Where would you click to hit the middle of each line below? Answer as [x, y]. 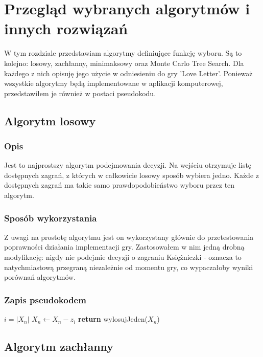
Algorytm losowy [50, 120]
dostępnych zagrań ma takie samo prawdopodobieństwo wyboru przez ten [119, 185]
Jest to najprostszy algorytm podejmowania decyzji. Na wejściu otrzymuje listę [128, 165]
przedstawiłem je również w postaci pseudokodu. [80, 93]
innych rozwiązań [66, 28]
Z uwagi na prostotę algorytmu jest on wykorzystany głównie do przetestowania [129, 237]
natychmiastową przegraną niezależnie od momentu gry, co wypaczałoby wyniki [129, 267]
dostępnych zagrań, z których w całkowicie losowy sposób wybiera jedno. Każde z [131, 175]
